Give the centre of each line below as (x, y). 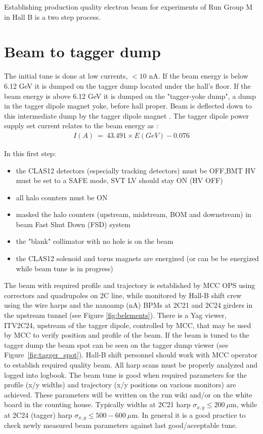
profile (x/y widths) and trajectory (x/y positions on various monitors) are (120, 385)
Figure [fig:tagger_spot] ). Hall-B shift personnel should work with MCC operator (131, 355)
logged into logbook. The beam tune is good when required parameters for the (125, 374)
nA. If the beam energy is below (199, 76)
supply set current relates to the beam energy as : (81, 125)
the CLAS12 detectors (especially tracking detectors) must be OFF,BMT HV (136, 170)
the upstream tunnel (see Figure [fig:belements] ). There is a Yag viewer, (115, 315)
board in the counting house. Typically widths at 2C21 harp (97, 404)
